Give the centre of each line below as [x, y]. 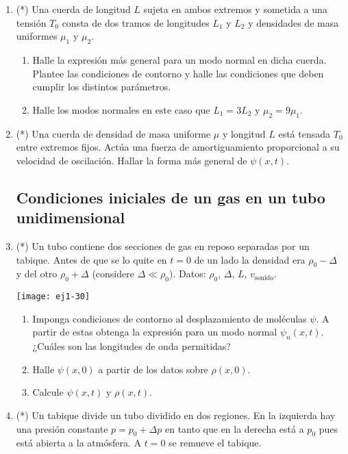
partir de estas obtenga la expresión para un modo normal [155, 332]
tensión [31, 22]
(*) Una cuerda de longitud [73, 9]
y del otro [37, 274]
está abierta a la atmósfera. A [79, 443]
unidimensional [71, 217]
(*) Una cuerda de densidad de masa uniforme [113, 133]
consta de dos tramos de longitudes [136, 22]
